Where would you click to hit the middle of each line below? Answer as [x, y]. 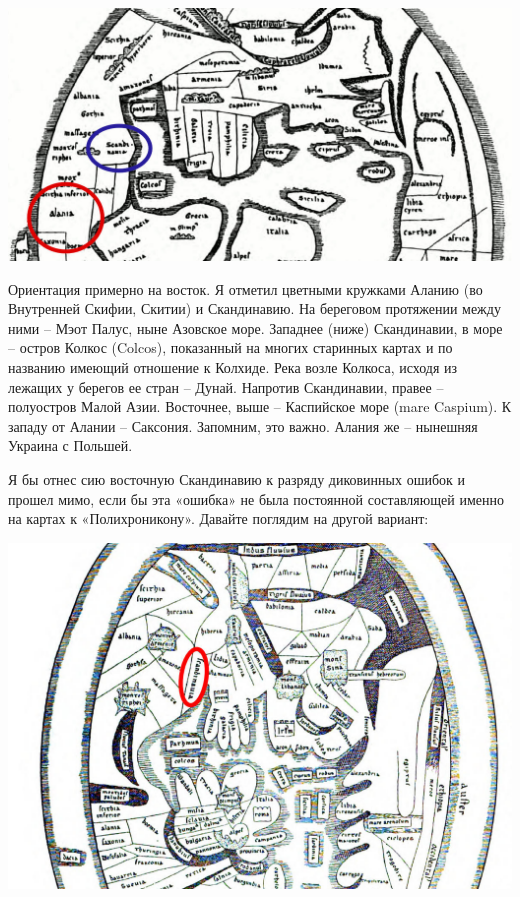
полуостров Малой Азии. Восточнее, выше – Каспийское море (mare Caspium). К [260, 406]
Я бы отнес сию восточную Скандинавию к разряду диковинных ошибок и [237, 478]
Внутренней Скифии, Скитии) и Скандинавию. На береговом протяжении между [254, 308]
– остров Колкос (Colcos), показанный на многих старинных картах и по [230, 347]
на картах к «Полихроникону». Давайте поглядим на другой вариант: [218, 518]
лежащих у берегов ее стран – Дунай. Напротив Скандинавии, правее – [226, 386]
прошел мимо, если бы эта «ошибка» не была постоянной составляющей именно [256, 498]
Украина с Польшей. [70, 445]
